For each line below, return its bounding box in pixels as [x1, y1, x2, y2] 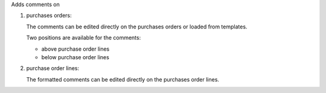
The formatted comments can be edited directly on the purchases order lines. [26, 75, 220, 83]
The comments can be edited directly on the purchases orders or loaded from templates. [26, 23, 248, 30]
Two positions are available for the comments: [26, 34, 141, 42]
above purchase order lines [41, 45, 110, 53]
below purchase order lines [41, 53, 110, 60]
